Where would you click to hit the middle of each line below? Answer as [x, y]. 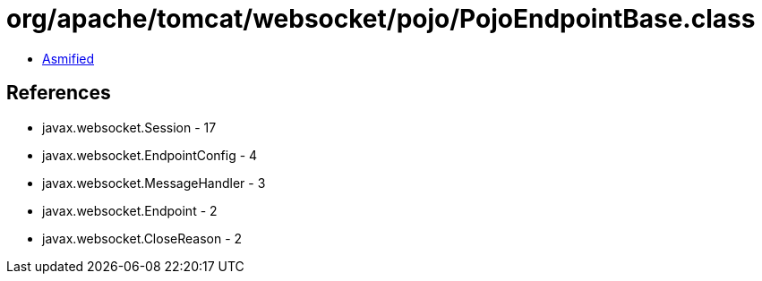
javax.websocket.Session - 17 [129, 127]
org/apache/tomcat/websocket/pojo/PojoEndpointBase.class [381, 19]
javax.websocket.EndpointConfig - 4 [150, 155]
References [59, 93]
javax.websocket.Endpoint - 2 [130, 210]
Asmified [68, 58]
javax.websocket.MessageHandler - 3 [154, 183]
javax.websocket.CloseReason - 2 [142, 238]
